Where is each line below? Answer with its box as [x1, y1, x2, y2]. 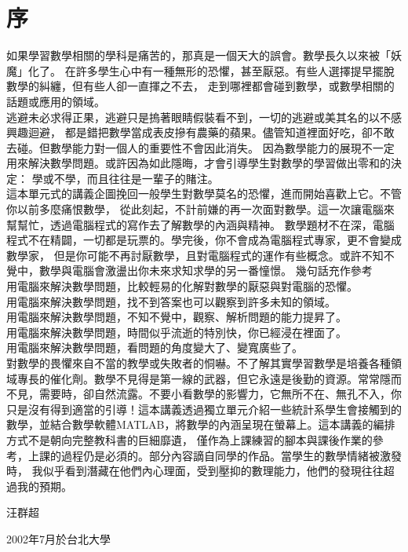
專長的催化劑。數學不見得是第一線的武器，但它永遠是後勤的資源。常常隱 [16, 370, 391, 386]
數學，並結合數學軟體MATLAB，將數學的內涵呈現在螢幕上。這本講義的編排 [6, 416, 395, 433]
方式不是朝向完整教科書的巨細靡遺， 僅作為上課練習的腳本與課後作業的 [6, 431, 373, 448]
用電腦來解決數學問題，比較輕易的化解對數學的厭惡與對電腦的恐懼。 [6, 278, 358, 294]
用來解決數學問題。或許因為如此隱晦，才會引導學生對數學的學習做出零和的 [6, 155, 391, 171]
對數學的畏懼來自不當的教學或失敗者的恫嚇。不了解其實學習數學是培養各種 [6, 355, 391, 371]
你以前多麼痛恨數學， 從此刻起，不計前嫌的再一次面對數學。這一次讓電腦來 [6, 201, 395, 218]
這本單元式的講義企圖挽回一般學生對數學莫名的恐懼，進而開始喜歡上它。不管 [6, 185, 402, 202]
